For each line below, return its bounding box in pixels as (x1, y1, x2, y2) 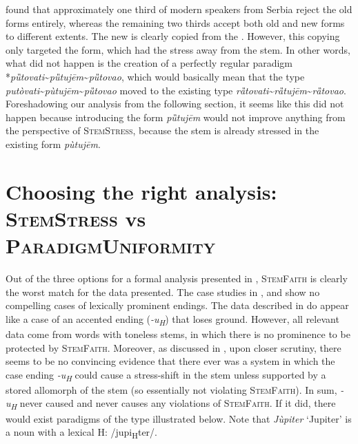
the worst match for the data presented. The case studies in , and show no (6, 284, 320, 299)
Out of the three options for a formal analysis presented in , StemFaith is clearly (6, 271, 348, 286)
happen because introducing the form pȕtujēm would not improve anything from (6, 109, 346, 124)
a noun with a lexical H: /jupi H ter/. (6, 425, 157, 441)
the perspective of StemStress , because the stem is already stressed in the (6, 123, 319, 138)
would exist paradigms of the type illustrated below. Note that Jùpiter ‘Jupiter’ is (6, 411, 352, 425)
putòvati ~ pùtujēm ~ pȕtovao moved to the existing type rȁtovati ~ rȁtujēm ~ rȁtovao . (6, 83, 346, 97)
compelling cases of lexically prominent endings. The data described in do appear (6, 298, 349, 313)
